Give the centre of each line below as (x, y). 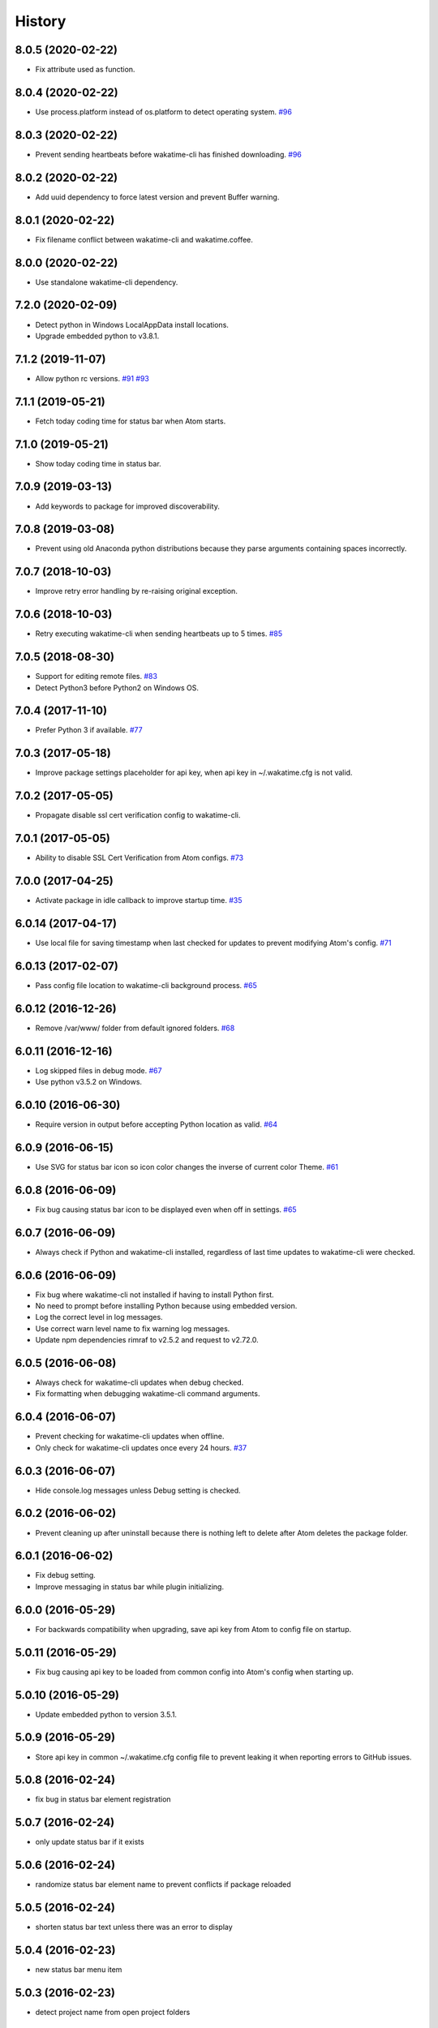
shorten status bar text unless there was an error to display (134, 1927)
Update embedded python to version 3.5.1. (106, 1714)
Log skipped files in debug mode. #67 (99, 1070)
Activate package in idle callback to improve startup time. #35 (139, 900)
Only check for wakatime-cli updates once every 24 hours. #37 (141, 1447)
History (41, 21)
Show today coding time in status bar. (98, 463)
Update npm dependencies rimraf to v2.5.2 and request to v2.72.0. (147, 1340)
